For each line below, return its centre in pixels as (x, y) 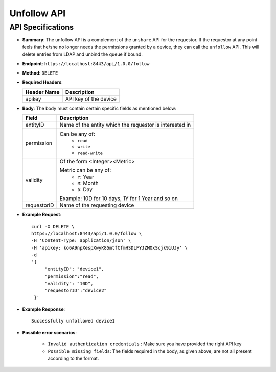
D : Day (85, 190)
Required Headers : (43, 82)
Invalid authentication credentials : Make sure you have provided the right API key (145, 344)
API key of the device (91, 98)
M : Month (88, 183)
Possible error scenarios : (49, 332)
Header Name (42, 92)
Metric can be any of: (85, 170)
